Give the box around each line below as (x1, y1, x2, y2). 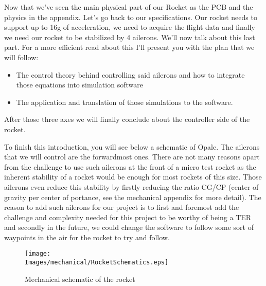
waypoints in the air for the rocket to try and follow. (4, 231, 170, 242)
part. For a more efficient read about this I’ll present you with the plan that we (4, 42, 255, 52)
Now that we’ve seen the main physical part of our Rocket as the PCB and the (4, 2, 253, 12)
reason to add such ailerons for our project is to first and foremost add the (4, 202, 239, 212)
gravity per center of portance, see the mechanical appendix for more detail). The (4, 191, 261, 202)
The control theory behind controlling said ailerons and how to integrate (16, 69, 245, 80)
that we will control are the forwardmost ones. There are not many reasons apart (4, 151, 260, 162)
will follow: (4, 51, 39, 62)
